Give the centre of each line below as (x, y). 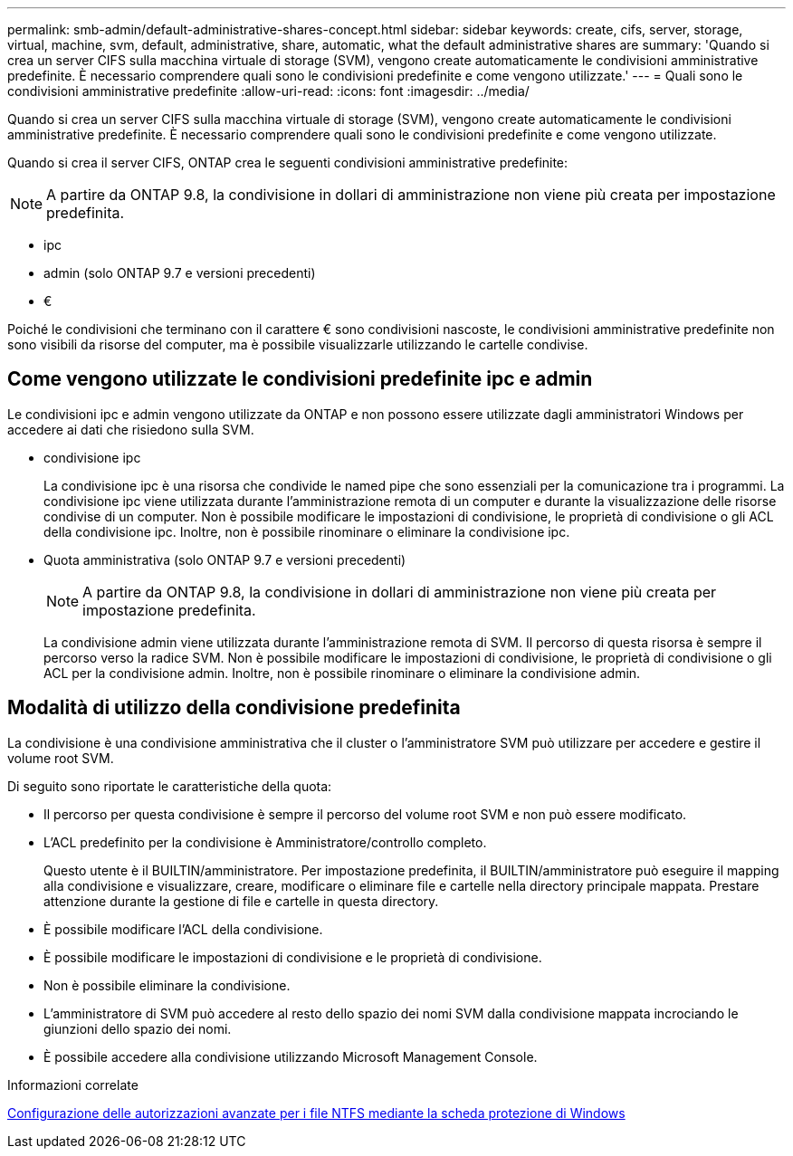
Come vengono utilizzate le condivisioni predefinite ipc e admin (300, 379)
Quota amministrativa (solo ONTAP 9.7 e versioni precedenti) (225, 559)
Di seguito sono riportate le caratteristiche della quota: (170, 786)
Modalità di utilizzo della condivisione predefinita (234, 708)
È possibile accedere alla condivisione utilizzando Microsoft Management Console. (291, 1056)
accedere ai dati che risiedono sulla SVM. (131, 429)
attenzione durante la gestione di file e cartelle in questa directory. (241, 901)
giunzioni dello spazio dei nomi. (138, 1028)
